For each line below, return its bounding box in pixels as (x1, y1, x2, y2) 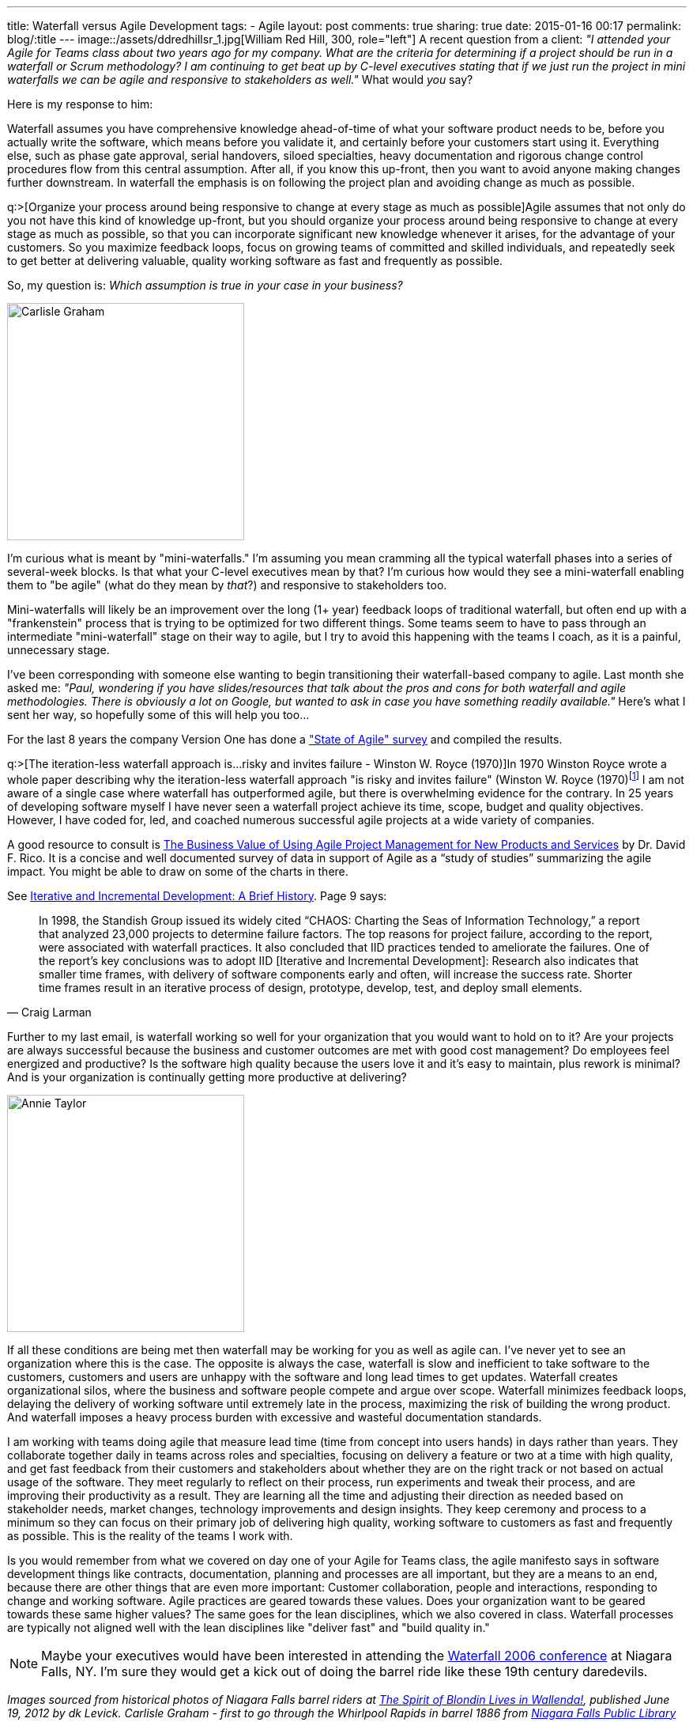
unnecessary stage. (7, 643, 110, 657)
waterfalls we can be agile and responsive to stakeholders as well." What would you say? (7, 73, 473, 86)
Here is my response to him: (7, 97, 153, 111)
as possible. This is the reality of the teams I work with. (7, 1528, 293, 1542)
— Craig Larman (7, 1005, 92, 1019)
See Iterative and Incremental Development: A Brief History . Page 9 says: (7, 888, 387, 903)
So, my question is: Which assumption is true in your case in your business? (7, 278, 403, 292)
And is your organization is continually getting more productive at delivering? (7, 1069, 407, 1084)
